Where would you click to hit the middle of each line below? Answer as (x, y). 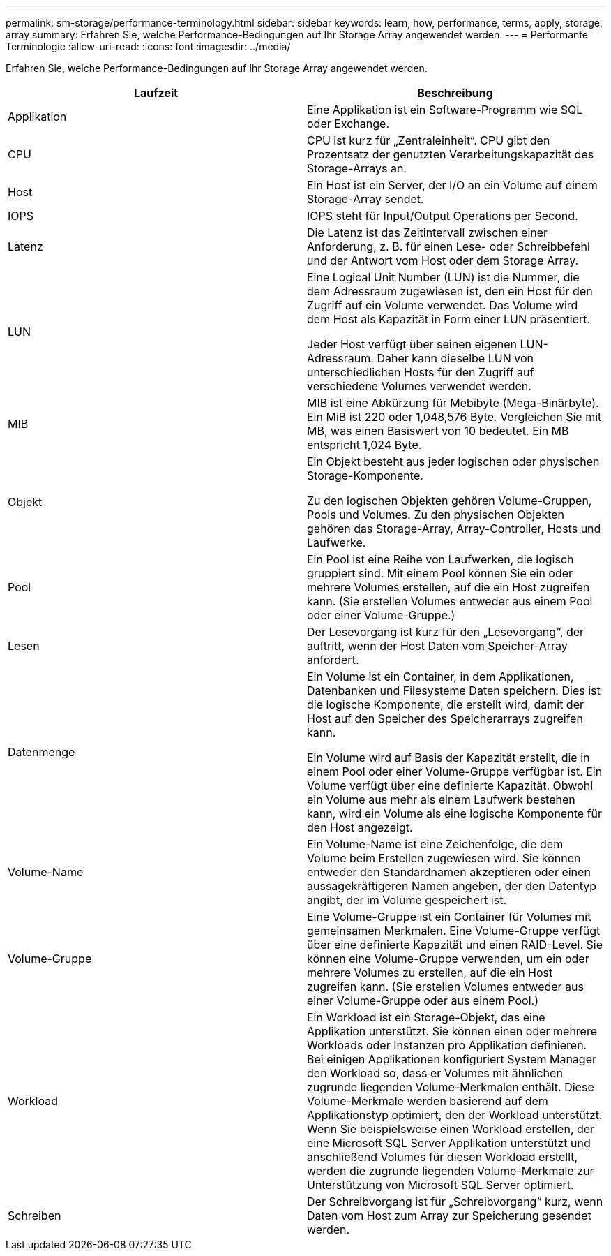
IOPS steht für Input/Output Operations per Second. (443, 216)
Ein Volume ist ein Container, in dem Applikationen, (440, 677)
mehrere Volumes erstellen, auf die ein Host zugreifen (448, 587)
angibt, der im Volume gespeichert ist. (407, 900)
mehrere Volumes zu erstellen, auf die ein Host (430, 973)
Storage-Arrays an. (357, 168)
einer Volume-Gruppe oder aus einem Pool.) (423, 1000)
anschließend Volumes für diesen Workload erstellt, (443, 1157)
